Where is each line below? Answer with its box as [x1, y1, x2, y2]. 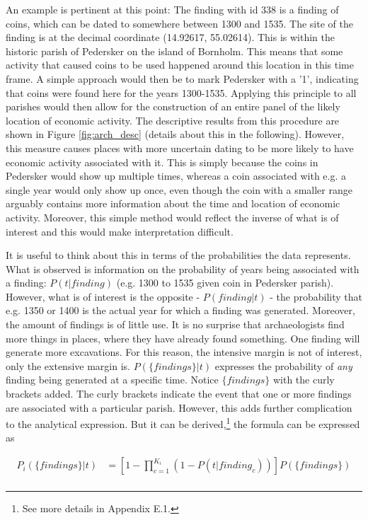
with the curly [272, 372, 335, 387]
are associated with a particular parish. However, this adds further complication [6, 400, 352, 415]
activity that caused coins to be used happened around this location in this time [6, 57, 355, 72]
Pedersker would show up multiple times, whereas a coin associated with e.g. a [6, 168, 346, 183]
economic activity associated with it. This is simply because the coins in [6, 154, 318, 169]
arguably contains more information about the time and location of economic [6, 196, 340, 211]
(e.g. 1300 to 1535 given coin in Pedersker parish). [116, 275, 334, 290]
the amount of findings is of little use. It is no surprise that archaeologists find [6, 317, 345, 332]
